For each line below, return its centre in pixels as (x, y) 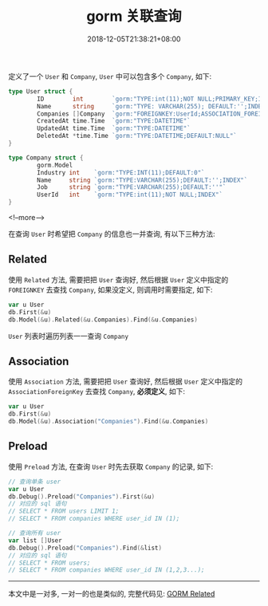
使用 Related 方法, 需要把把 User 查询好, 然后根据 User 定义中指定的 (118, 279)
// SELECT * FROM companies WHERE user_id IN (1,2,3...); (106, 570)
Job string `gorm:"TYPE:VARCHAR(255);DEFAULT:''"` (132, 187)
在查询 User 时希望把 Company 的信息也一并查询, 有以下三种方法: (112, 234)
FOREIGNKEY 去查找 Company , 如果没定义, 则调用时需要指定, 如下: (110, 289)
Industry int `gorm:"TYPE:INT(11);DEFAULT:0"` (121, 172)
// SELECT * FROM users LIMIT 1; (64, 511)
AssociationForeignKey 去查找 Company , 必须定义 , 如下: (97, 392)
